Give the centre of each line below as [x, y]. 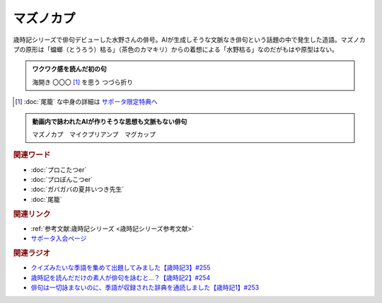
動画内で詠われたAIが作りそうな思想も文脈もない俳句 [110, 121]
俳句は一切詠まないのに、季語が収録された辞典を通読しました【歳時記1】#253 [145, 287]
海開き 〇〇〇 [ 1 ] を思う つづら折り [83, 82]
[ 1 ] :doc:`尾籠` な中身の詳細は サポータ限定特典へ [87, 102]
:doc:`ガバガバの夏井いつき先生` [77, 189]
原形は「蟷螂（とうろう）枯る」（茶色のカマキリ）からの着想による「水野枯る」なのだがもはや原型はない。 [182, 49]
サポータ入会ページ [59, 239]
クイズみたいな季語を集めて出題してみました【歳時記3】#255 [121, 268]
